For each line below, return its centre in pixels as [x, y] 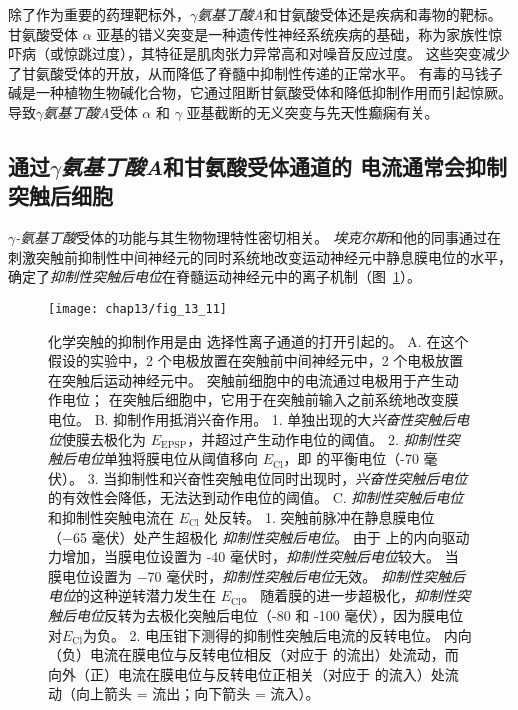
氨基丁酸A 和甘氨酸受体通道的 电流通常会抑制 [284, 165]
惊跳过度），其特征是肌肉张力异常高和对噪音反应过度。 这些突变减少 [286, 53]
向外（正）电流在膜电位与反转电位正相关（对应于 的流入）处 [246, 673]
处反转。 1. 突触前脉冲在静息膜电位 [319, 516]
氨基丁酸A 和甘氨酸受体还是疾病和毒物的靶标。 [349, 14]
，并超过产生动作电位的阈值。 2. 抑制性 [316, 438]
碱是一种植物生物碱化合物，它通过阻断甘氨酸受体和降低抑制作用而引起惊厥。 [260, 92]
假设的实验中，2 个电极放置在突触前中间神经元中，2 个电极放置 [256, 360]
